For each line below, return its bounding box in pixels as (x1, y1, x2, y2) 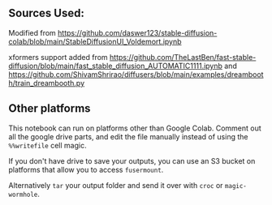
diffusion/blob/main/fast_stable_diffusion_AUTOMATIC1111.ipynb (8, 61, 223, 70)
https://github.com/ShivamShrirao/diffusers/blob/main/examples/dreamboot (8, 69, 264, 79)
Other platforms (8, 101, 91, 116)
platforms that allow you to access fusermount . (8, 164, 164, 174)
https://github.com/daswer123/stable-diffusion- (58, 28, 218, 37)
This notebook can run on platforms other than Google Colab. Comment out (8, 123, 261, 133)
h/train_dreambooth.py (8, 78, 85, 88)
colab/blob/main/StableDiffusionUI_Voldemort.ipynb (8, 36, 182, 46)
